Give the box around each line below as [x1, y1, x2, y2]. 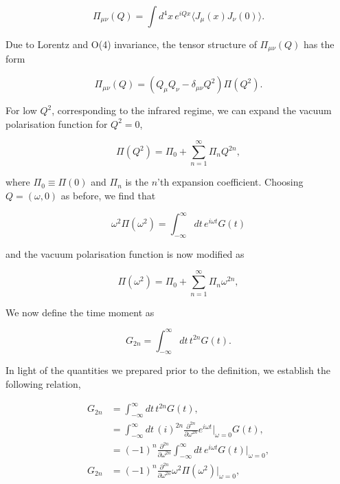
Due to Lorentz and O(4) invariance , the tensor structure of [5, 37, 257, 51]
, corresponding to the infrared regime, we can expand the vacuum [52, 103, 332, 118]
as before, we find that [60, 188, 156, 202]
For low [5, 103, 37, 118]
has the [303, 37, 335, 51]
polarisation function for [5, 116, 108, 131]
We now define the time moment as [5, 305, 155, 319]
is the [125, 175, 148, 189]
